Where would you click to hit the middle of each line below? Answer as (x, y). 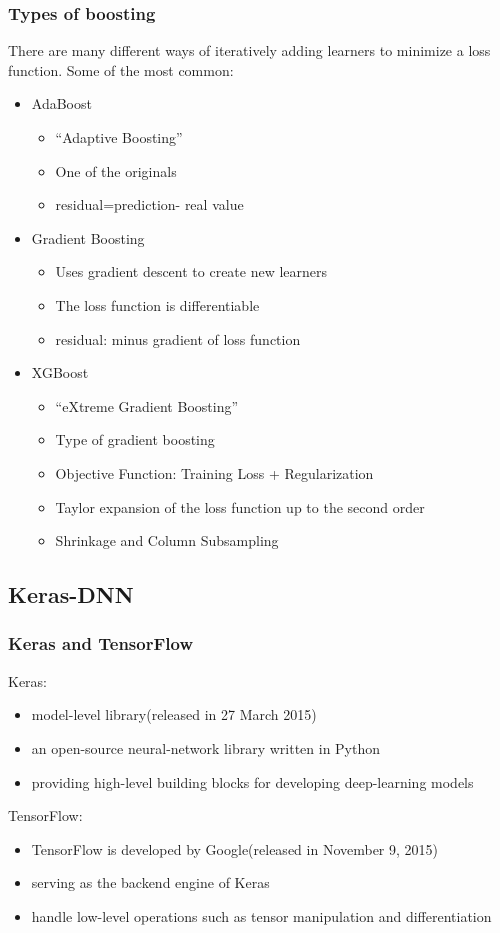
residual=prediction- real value (149, 204)
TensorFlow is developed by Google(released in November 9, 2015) (235, 848)
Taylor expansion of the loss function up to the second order (240, 506)
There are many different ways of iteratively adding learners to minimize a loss (249, 50)
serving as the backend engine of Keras (150, 882)
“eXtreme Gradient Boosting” (147, 405)
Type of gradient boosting (135, 439)
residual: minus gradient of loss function (178, 338)
